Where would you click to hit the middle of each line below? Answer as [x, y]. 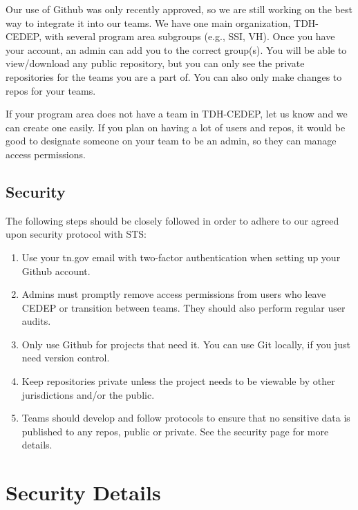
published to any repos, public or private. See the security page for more [175, 431]
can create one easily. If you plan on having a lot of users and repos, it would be [176, 127]
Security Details [83, 492]
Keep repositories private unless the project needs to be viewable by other [178, 381]
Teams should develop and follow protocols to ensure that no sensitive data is [186, 418]
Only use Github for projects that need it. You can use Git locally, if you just [186, 344]
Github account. [56, 271]
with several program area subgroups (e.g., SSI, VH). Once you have [190, 36]
